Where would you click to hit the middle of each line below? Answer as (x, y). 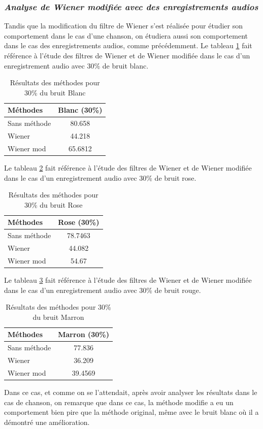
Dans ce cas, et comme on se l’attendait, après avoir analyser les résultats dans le (131, 392)
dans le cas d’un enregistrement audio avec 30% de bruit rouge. (103, 290)
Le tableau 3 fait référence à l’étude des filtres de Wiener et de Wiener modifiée (128, 280)
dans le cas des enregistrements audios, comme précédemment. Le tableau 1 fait (128, 45)
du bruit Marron (58, 317)
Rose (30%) (79, 222)
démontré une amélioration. (47, 422)
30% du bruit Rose (53, 204)
